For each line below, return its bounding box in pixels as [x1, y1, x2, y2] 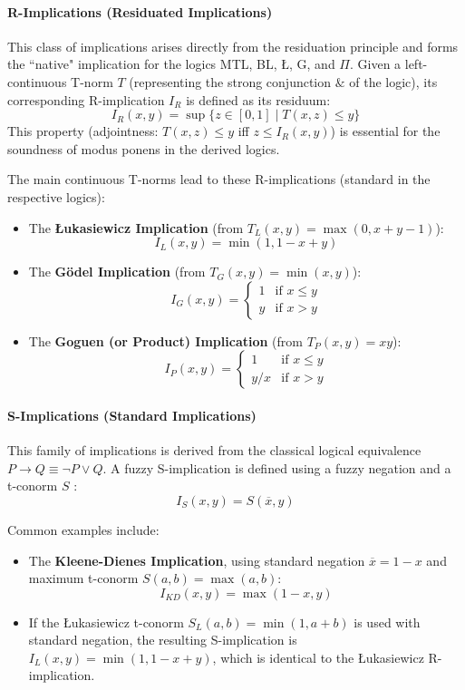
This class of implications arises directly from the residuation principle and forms [7, 36, 459, 55]
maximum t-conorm [28, 569, 139, 588]
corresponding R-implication [7, 90, 165, 109]
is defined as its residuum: [186, 90, 331, 109]
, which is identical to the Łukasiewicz [212, 647, 424, 666]
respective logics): [7, 187, 105, 206]
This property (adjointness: [7, 121, 159, 141]
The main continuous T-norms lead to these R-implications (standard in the [7, 170, 431, 189]
